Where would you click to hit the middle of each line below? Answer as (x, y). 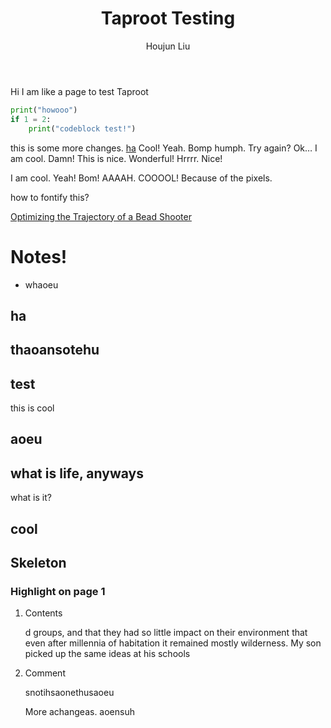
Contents (43, 613)
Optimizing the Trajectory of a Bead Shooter (101, 216)
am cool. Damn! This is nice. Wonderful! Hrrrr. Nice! (116, 158)
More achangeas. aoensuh (79, 712)
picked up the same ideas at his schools (107, 654)
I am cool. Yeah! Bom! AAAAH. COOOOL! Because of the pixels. (141, 178)
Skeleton (38, 563)
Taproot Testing (168, 18)
